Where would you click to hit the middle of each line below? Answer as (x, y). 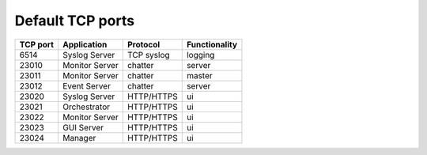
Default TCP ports (74, 21)
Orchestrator (86, 107)
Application (85, 44)
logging (200, 55)
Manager (79, 138)
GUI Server (83, 127)
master (199, 75)
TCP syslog (148, 55)
